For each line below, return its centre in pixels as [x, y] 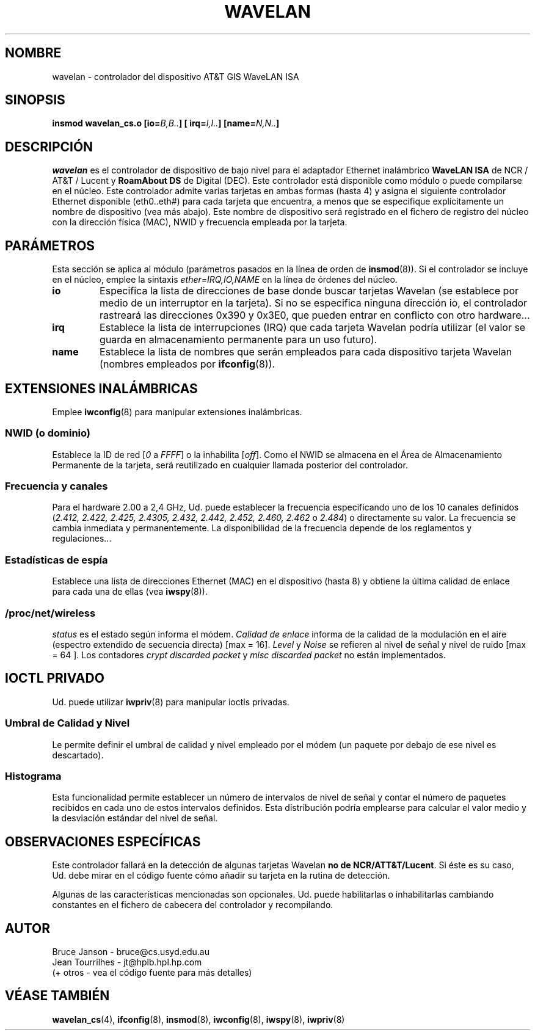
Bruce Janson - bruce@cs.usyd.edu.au [131, 952]
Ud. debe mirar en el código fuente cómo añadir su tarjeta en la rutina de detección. [221, 876]
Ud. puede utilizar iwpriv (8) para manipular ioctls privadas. [171, 702]
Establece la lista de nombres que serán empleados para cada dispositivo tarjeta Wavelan [306, 352]
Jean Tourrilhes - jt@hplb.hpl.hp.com [127, 962]
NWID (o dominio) [48, 433]
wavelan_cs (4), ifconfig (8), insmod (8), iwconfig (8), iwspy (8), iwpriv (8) [198, 1019]
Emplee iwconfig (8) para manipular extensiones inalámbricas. [177, 412]
